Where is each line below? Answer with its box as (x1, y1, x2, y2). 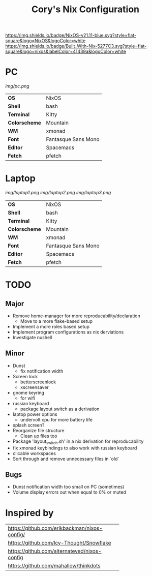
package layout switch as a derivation (20, 406, 100, 412)
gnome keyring (12, 389, 45, 396)
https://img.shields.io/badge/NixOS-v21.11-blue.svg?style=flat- (5, 32, 136, 39)
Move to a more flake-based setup (20, 318, 93, 324)
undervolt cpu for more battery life (20, 416, 93, 422)
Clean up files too (20, 433, 57, 439)
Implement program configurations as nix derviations (12, 329, 124, 335)
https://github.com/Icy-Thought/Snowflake (8, 539, 111, 547)
